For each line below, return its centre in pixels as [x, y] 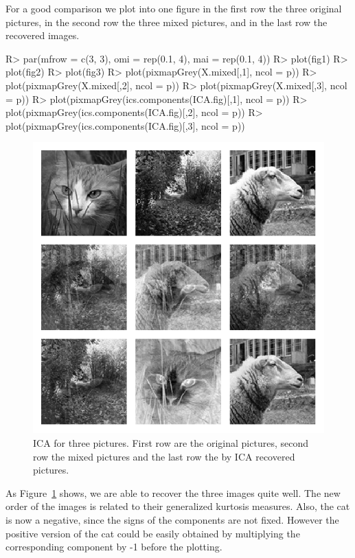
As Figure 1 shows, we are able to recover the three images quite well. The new [173, 492]
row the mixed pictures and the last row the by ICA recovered [164, 456]
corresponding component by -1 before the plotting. [114, 547]
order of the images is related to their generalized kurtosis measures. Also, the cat [178, 506]
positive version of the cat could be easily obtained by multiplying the [153, 533]
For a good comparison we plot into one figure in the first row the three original [174, 8]
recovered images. [43, 35]
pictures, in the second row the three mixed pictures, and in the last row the [167, 22]
